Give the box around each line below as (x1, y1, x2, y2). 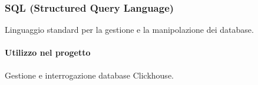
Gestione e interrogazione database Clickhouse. (5, 69, 174, 81)
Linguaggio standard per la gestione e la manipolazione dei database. (5, 23, 254, 36)
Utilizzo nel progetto (5, 46, 91, 59)
